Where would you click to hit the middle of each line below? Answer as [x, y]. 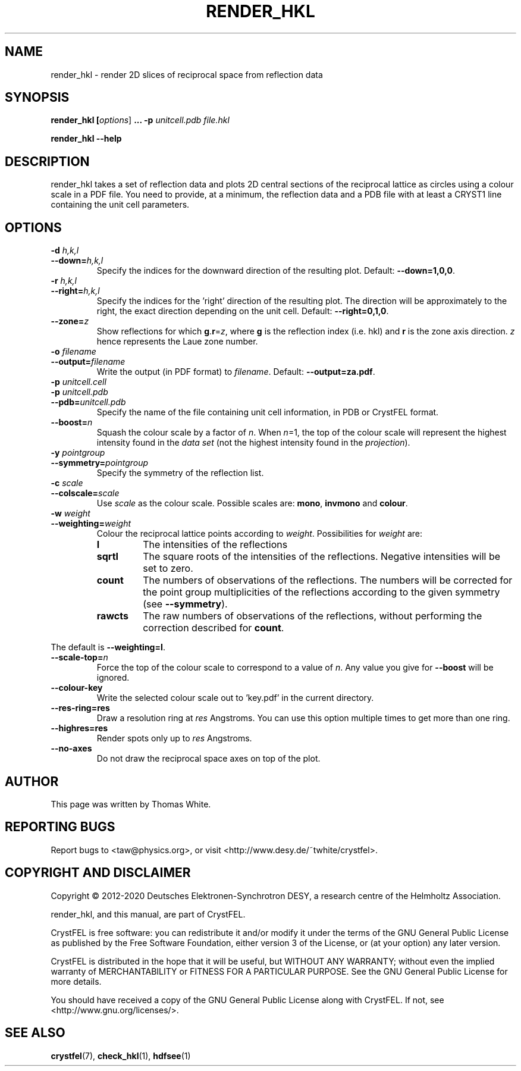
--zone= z [70, 321]
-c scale [67, 483]
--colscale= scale [85, 493]
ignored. [113, 678]
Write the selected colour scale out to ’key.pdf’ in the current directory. [235, 698]
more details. [76, 981]
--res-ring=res [80, 708]
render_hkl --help [86, 139]
